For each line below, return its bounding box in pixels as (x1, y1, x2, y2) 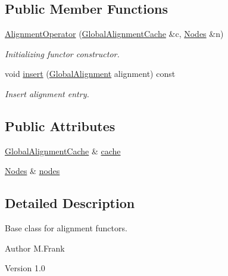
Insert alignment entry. (5, 87, 89, 100)
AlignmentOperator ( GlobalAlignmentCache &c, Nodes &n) (5, 27, 224, 40)
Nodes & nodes (5, 165, 60, 177)
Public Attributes (5, 116, 115, 135)
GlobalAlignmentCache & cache (5, 144, 121, 157)
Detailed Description (5, 194, 135, 212)
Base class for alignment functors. (5, 222, 127, 234)
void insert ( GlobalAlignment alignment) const (5, 67, 176, 80)
